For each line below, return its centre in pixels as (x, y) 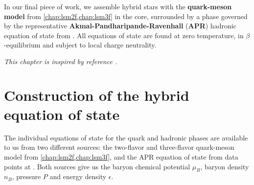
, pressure (26, 176)
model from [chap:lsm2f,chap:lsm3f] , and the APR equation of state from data (121, 157)
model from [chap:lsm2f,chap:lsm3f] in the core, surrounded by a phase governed (126, 16)
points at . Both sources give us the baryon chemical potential (97, 166)
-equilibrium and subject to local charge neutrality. (80, 45)
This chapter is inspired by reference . (61, 61)
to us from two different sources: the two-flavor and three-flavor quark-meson (119, 147)
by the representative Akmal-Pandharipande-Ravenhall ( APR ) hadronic (120, 26)
